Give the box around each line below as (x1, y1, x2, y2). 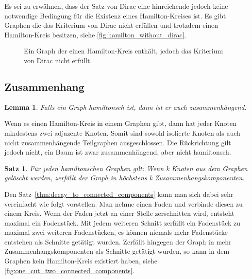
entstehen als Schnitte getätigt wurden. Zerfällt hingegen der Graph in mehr (4, 236, 232, 246)
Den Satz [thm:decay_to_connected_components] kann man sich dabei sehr (4, 189, 234, 199)
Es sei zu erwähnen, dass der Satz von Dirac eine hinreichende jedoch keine (4, 1, 228, 11)
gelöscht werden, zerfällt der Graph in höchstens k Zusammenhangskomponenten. (4, 173, 245, 183)
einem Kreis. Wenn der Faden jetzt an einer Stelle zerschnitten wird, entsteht (4, 208, 235, 218)
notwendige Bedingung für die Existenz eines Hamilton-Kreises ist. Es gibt (4, 10, 226, 20)
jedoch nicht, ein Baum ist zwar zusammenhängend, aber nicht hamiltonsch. (4, 147, 231, 157)
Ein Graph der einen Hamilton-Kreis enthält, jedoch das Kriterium (24, 46, 223, 56)
